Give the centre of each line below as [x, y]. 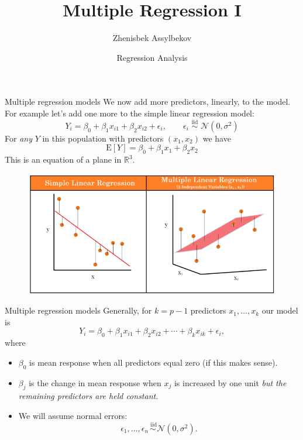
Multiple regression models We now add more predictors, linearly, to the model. [148, 102]
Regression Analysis [152, 57]
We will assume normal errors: [73, 415]
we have [217, 138]
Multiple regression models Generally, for [78, 310]
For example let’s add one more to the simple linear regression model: [130, 113]
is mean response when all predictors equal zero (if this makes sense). [154, 362]
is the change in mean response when [95, 382]
